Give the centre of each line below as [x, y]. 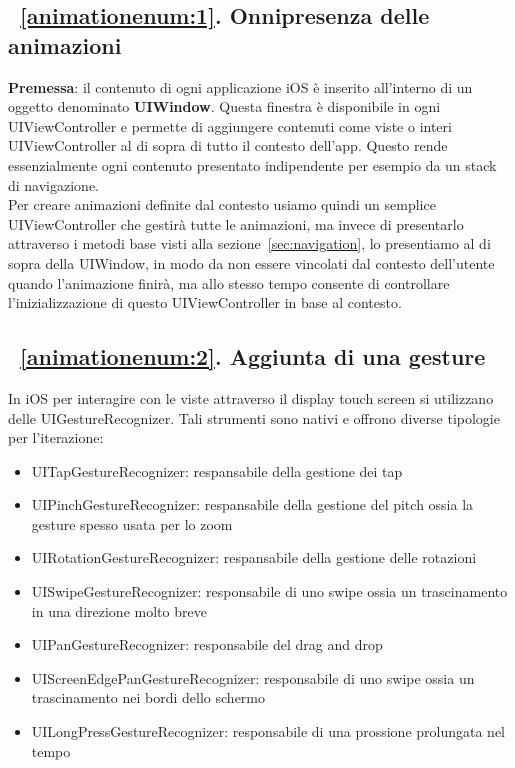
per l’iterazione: [56, 437]
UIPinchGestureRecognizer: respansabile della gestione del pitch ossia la [252, 504]
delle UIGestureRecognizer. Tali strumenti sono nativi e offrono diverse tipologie [254, 417]
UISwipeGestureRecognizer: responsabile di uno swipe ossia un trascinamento [269, 591]
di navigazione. [54, 184]
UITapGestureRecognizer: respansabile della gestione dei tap [217, 470]
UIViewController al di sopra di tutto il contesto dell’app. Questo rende [228, 145]
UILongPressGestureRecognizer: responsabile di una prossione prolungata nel [268, 731]
